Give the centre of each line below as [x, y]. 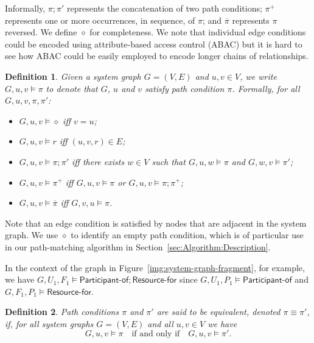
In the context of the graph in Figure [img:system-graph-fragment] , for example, [155, 267]
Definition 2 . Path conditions [62, 312]
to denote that [72, 88]
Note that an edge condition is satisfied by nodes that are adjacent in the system [156, 223]
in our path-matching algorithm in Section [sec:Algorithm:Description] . [138, 246]
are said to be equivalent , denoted [218, 312]
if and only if [156, 334]
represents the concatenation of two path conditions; [165, 8]
